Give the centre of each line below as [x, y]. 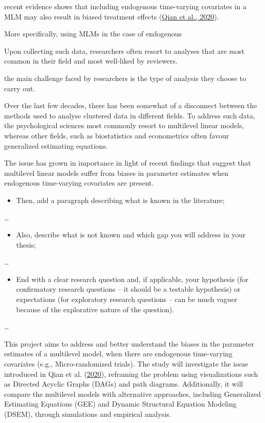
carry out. [20, 88]
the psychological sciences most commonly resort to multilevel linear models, [124, 125]
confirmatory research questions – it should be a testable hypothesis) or [128, 289]
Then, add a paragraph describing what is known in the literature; [120, 200]
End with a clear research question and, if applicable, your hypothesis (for [132, 279]
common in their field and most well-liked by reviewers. [91, 61]
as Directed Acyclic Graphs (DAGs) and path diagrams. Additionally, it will [124, 384]
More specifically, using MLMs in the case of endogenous [93, 34]
